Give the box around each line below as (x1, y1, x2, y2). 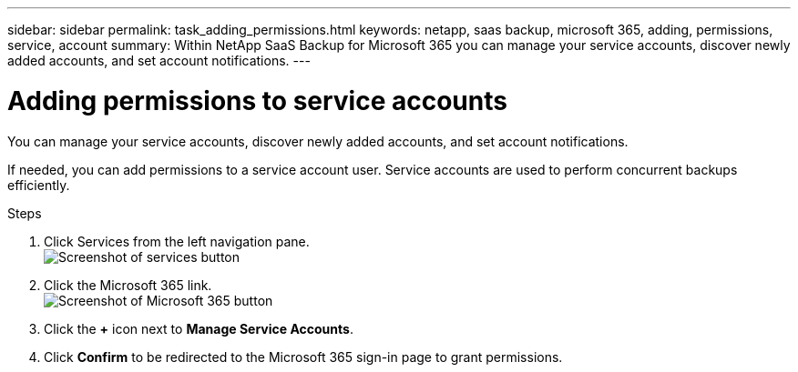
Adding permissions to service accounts (7, 85, 507, 116)
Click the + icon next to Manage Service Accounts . (44, 320, 353, 337)
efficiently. (7, 176, 70, 193)
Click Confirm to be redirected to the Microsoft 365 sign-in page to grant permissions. (44, 348, 563, 365)
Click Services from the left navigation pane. (44, 233, 310, 249)
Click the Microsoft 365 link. (44, 276, 212, 293)
